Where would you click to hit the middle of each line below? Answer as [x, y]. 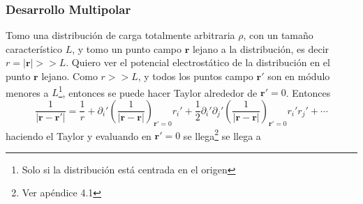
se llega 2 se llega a [222, 134]
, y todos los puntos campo [195, 76]
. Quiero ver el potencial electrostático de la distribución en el [198, 62]
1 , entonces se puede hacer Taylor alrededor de [158, 91]
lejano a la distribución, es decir [261, 48]
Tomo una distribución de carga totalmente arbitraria [120, 35]
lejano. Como [69, 76]
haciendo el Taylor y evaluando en [79, 135]
